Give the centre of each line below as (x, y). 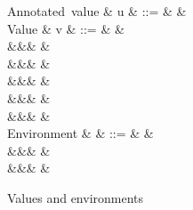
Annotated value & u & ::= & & (97, 11)
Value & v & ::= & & (66, 28)
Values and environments (76, 197)
